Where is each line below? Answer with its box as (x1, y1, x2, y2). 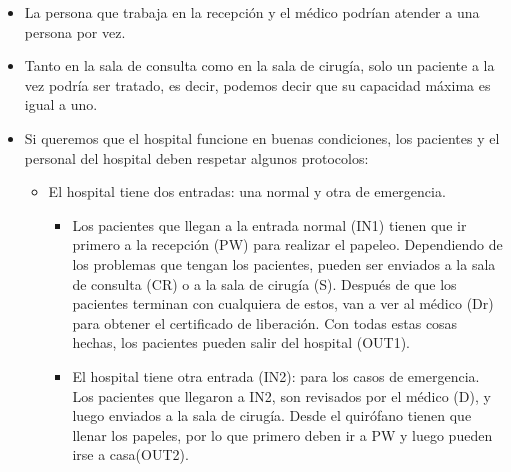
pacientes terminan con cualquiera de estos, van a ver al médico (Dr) (72, 293, 494, 314)
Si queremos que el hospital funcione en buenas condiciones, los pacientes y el (24, 127, 500, 148)
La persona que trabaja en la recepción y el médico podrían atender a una (24, 2, 480, 22)
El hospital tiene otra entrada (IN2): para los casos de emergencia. (72, 365, 480, 386)
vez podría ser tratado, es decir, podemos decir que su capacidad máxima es (24, 74, 491, 95)
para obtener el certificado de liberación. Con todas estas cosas (72, 312, 458, 333)
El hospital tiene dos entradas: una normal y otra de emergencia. (48, 181, 446, 202)
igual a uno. (24, 94, 98, 115)
